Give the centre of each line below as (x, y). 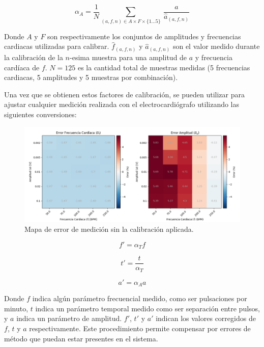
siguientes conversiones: (40, 114)
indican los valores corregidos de (206, 318)
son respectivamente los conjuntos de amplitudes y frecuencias (144, 36)
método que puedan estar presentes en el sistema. (81, 338)
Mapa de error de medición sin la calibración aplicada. (109, 229)
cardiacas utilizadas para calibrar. (57, 46)
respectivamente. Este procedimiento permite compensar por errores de (140, 328)
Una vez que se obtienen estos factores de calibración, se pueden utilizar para (125, 94)
